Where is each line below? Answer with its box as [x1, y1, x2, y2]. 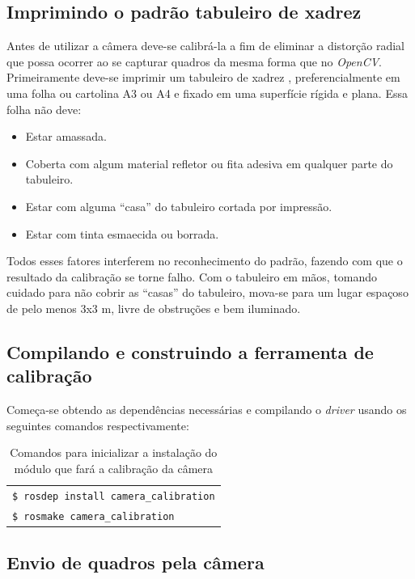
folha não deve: [6, 100, 82, 117]
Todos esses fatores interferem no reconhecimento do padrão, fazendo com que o [6, 252, 403, 269]
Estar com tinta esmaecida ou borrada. [25, 225, 219, 242]
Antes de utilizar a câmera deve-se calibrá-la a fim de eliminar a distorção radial [6, 37, 404, 54]
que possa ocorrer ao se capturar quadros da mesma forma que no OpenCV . [6, 53, 383, 70]
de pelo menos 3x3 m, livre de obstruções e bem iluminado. [6, 299, 301, 316]
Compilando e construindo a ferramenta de [6, 339, 374, 364]
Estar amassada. [25, 128, 107, 145]
